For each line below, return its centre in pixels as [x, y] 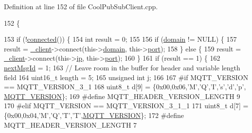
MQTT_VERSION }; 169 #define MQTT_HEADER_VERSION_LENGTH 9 [122, 96]
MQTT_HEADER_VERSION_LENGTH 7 [71, 125]
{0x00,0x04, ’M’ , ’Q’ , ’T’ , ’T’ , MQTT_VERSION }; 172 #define [94, 115]
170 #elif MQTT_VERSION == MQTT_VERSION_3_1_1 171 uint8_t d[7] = [126, 106]
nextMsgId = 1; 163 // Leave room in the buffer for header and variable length [122, 67]
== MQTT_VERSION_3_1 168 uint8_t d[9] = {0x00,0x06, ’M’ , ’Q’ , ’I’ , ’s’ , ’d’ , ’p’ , [125, 87]
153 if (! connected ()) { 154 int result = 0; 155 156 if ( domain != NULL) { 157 [120, 39]
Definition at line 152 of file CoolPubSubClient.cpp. [81, 6]
